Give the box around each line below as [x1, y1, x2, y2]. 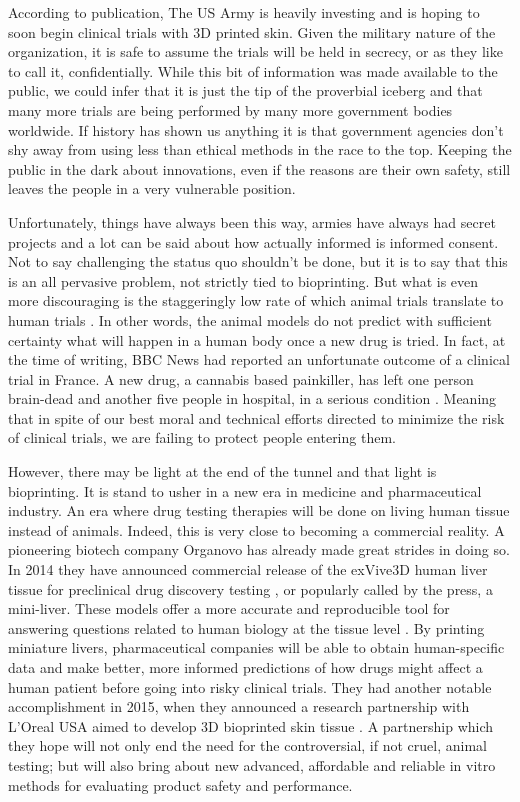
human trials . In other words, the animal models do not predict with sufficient [8, 309, 492, 330]
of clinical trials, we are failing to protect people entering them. [8, 427, 396, 448]
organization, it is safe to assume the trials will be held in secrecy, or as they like [8, 41, 503, 62]
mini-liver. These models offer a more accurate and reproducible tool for [8, 598, 450, 619]
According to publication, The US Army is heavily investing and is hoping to [8, 2, 480, 22]
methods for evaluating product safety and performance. [8, 774, 353, 795]
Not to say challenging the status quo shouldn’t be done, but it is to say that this [8, 251, 508, 272]
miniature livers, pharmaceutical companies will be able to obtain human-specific [8, 637, 505, 658]
